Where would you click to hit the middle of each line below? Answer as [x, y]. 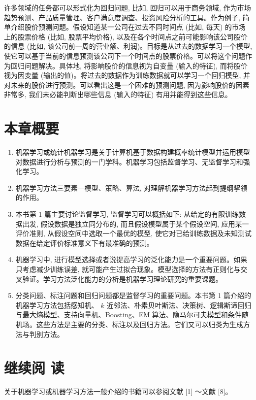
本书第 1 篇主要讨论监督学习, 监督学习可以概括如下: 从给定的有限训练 [127, 214]
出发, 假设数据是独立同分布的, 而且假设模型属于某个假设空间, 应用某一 [136, 223]
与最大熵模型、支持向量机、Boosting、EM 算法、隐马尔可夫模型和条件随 [132, 315]
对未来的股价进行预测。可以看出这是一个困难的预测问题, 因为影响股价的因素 [127, 84]
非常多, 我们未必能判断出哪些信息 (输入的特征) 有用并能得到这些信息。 [118, 94]
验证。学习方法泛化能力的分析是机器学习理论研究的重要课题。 [122, 279]
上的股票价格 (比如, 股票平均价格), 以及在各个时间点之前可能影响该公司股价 [126, 36]
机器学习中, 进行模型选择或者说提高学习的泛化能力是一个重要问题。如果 [131, 259]
